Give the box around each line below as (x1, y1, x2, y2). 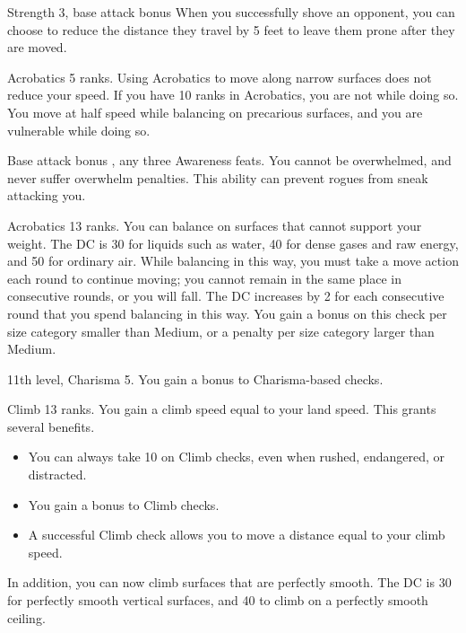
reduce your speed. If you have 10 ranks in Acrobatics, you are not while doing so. (7, 85, 459, 104)
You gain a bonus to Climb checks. (28, 495, 220, 514)
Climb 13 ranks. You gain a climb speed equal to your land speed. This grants (7, 400, 436, 418)
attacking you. (7, 186, 86, 205)
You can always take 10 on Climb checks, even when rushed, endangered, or (28, 447, 445, 466)
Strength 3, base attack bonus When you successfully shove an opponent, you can (7, 3, 455, 21)
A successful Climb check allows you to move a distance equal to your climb (28, 525, 445, 544)
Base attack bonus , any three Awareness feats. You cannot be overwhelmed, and (7, 151, 452, 170)
